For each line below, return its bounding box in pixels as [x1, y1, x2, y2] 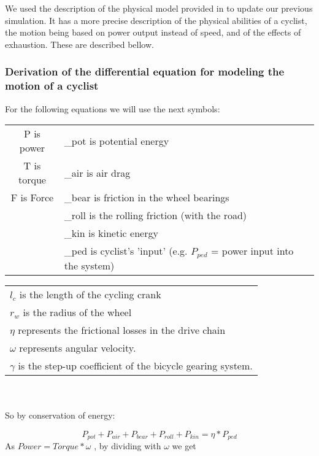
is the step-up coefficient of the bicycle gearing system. [18, 358, 253, 373]
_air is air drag [64, 165, 131, 180]
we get [172, 439, 196, 452]
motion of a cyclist [5, 78, 99, 93]
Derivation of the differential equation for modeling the [5, 64, 285, 79]
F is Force [10, 190, 54, 205]
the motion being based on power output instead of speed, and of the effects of [5, 26, 301, 39]
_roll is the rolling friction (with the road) [64, 208, 247, 223]
